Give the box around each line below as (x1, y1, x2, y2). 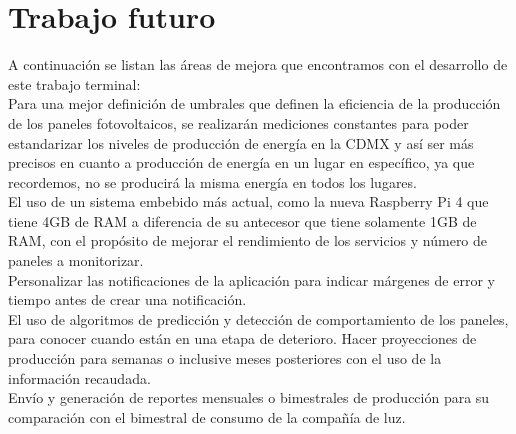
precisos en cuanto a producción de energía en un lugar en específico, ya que (8, 152, 475, 173)
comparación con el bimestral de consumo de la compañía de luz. (8, 406, 406, 427)
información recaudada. (8, 367, 151, 388)
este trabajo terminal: (8, 73, 141, 94)
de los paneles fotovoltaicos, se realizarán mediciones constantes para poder (8, 112, 469, 133)
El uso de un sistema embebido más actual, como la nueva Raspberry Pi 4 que (8, 191, 489, 212)
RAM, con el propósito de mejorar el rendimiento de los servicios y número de (8, 230, 488, 251)
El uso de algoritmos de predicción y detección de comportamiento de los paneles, (8, 308, 509, 329)
